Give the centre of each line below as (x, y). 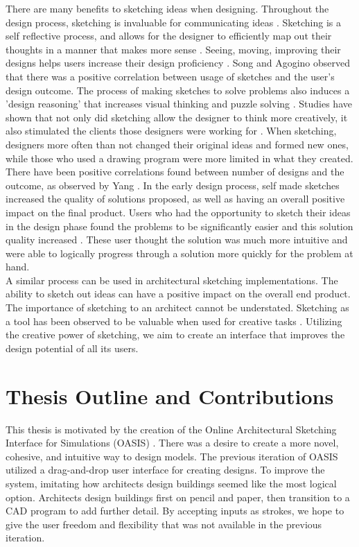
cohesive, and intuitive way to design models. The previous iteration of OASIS (172, 456)
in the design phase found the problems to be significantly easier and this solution (179, 226)
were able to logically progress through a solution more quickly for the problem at (179, 253)
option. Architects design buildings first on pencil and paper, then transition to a (178, 497)
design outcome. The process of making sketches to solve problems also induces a (178, 90)
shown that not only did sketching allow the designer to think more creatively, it (177, 117)
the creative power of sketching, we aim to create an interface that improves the (175, 335)
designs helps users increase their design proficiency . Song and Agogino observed (178, 63)
